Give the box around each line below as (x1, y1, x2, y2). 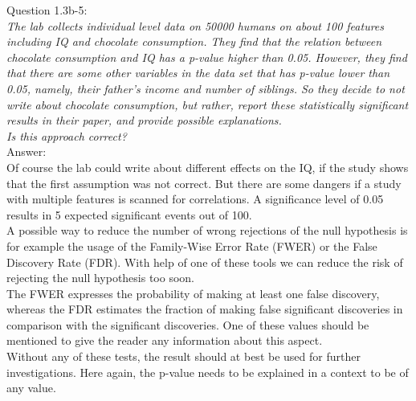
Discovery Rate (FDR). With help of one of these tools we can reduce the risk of (6, 253, 403, 270)
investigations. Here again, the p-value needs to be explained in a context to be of (6, 363, 409, 380)
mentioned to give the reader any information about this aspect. (6, 332, 323, 349)
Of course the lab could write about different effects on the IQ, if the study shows (6, 158, 409, 175)
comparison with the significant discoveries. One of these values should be (6, 316, 369, 333)
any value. (6, 379, 56, 396)
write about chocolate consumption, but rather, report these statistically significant (6, 96, 409, 113)
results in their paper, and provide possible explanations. (6, 112, 282, 129)
